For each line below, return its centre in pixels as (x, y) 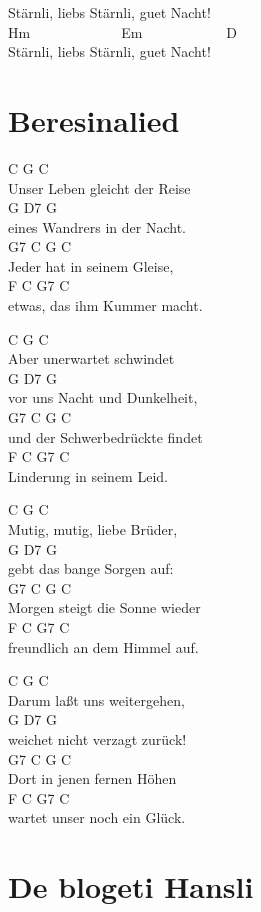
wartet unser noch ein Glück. (97, 817)
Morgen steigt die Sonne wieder (104, 607)
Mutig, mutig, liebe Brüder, (93, 529)
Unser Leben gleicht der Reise (99, 187)
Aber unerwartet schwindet (91, 358)
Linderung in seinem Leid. (88, 475)
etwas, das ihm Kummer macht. (105, 305)
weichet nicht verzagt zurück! (97, 738)
